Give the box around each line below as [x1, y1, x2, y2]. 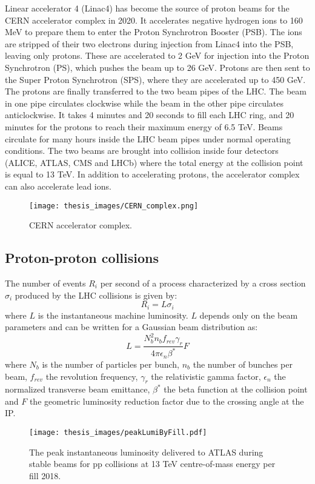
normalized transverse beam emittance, [5, 383, 150, 396]
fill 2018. [29, 469, 61, 482]
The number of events [5, 276, 86, 289]
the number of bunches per [193, 357, 293, 370]
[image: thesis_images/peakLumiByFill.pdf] [29, 428, 207, 437]
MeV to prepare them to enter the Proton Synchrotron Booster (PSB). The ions [5, 25, 302, 38]
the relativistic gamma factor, [151, 370, 261, 382]
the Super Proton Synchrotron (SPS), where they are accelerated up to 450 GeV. [5, 73, 306, 85]
